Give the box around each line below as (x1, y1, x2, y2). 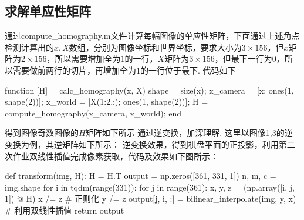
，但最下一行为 (214, 52, 272, 65)
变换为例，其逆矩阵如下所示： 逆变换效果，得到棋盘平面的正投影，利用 (5, 138, 279, 150)
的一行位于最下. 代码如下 (140, 64, 236, 76)
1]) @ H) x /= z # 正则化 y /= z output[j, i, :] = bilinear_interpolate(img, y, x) (5, 192, 296, 205)
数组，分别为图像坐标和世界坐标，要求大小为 (69, 41, 242, 53)
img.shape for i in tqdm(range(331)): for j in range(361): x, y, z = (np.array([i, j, (5, 181, 295, 193)
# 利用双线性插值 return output (5, 204, 124, 216)
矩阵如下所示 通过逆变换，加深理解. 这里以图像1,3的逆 (85, 126, 293, 139)
